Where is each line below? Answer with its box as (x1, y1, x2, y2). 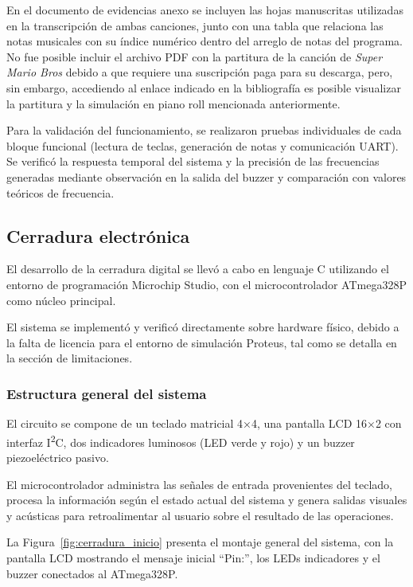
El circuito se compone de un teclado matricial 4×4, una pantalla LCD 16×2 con (6, 415, 402, 432)
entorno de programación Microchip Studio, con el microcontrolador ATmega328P (6, 276, 407, 292)
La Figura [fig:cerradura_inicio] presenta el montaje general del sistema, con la (6, 534, 394, 550)
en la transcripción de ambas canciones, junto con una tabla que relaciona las (6, 17, 384, 33)
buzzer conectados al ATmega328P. (6, 565, 178, 581)
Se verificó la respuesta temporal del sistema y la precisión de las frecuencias (6, 153, 380, 170)
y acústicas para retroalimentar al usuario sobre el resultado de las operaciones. (6, 507, 394, 523)
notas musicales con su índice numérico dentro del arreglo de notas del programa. (6, 33, 403, 49)
